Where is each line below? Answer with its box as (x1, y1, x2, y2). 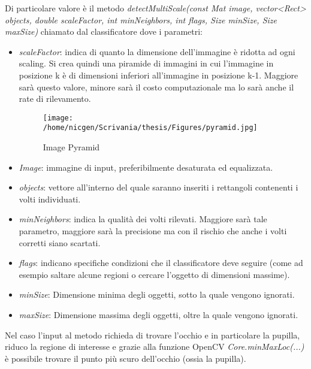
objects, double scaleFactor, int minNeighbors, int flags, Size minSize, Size (5, 13, 277, 26)
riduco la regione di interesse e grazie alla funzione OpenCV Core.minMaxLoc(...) (5, 340, 304, 353)
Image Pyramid (43, 141, 100, 153)
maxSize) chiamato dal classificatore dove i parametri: (5, 25, 203, 38)
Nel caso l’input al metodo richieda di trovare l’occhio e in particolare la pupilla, (5, 328, 300, 341)
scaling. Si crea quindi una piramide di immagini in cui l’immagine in (19, 57, 274, 69)
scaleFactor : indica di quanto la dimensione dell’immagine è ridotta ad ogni (19, 45, 295, 58)
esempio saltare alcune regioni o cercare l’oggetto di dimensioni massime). (19, 268, 290, 280)
